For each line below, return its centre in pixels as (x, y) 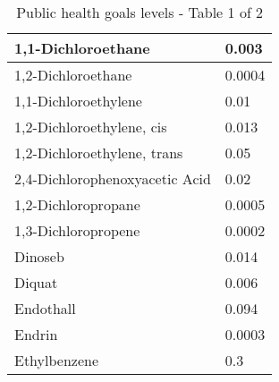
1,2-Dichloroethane (73, 75)
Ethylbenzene (57, 360)
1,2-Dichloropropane (77, 204)
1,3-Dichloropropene (77, 230)
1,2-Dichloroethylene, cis (91, 127)
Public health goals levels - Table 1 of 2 (140, 12)
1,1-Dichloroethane (82, 48)
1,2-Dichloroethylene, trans (99, 153)
